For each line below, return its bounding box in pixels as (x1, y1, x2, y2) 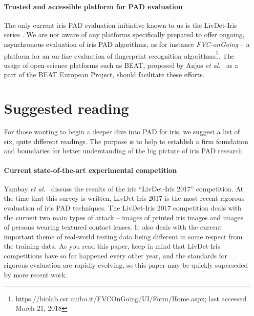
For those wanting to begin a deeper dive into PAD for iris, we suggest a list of (4, 126, 240, 137)
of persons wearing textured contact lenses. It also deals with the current (4, 222, 222, 232)
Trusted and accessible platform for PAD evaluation (4, 1, 183, 11)
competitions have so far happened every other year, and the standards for (4, 250, 228, 260)
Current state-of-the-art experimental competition (4, 165, 177, 175)
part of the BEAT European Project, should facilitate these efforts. (4, 69, 205, 80)
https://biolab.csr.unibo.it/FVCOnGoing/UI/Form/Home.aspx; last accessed (15, 293, 247, 303)
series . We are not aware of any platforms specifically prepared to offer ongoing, (4, 29, 245, 40)
